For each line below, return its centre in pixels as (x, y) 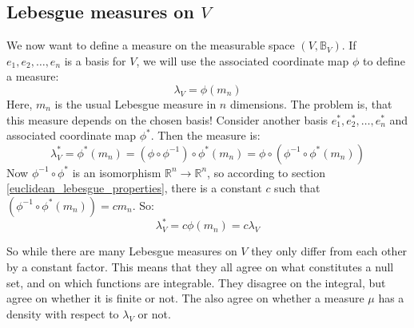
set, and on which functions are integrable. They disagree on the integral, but (196, 282)
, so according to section (267, 172)
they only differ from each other (329, 251)
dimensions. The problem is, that (311, 103)
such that (297, 188)
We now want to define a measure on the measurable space (151, 45)
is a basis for (95, 60)
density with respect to (63, 313)
